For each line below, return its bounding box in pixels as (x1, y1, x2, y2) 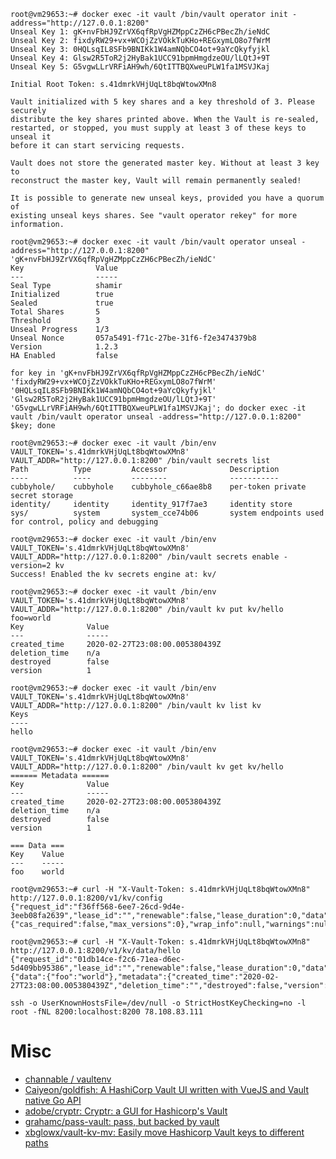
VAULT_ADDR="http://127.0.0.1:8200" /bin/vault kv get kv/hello (10, 762, 284, 772)
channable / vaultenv (24, 1073, 112, 1085)
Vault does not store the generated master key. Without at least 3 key (10, 158, 320, 168)
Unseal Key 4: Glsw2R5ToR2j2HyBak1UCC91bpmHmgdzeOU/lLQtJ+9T (10, 53, 271, 63)
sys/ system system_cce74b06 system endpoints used (10, 508, 325, 518)
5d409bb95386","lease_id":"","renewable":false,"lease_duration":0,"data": (10, 963, 333, 973)
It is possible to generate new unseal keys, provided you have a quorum (10, 193, 325, 203)
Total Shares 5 (10, 307, 101, 317)
